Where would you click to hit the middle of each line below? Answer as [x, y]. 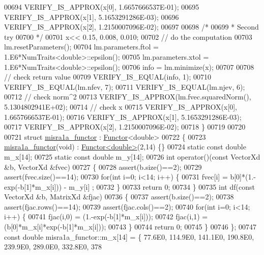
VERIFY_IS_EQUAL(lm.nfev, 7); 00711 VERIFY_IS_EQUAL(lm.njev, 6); [125, 86]
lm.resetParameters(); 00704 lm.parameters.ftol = [81, 47]
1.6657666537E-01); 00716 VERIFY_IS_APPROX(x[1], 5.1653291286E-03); [123, 117]
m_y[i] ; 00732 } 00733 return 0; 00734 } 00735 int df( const [162, 186]
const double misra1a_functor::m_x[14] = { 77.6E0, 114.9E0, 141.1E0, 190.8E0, [129, 236]
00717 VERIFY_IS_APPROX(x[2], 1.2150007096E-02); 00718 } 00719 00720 [125, 127]
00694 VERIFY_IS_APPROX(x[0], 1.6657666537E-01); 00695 [102, 7]
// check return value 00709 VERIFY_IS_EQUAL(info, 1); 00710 [108, 77]
